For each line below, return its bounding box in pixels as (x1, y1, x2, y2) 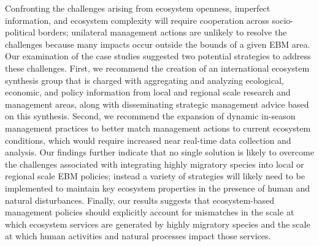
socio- (272, 13, 293, 26)
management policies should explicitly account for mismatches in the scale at (5, 206, 294, 218)
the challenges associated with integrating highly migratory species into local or (5, 157, 304, 170)
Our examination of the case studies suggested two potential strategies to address (5, 50, 311, 62)
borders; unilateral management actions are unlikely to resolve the (38, 26, 287, 39)
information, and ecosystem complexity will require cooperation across (5, 13, 269, 26)
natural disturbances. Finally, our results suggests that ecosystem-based (5, 193, 275, 206)
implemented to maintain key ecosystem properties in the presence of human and (5, 181, 310, 194)
